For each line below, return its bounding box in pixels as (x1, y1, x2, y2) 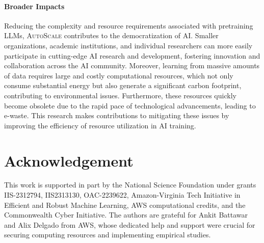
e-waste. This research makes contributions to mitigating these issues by (4, 110, 229, 121)
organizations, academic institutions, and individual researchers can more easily (4, 40, 253, 50)
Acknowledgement (4, 150, 134, 171)
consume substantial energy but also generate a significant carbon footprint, (4, 80, 242, 91)
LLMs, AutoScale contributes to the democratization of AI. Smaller (4, 30, 219, 41)
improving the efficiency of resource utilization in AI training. (4, 120, 196, 130)
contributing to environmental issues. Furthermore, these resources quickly (4, 90, 236, 100)
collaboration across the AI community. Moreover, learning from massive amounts (4, 60, 260, 71)
